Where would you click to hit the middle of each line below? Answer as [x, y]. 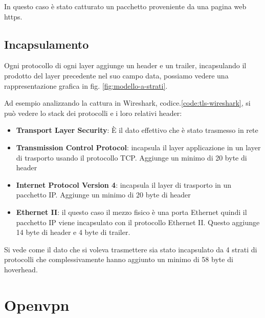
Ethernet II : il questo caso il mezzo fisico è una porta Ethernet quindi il [131, 212]
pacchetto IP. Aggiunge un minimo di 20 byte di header [103, 195]
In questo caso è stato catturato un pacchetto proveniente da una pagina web [125, 6]
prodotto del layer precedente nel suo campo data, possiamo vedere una [116, 75]
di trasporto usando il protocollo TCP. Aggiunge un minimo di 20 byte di [131, 157]
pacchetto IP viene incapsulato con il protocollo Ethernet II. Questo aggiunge [138, 222]
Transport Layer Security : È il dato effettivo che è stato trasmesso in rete [137, 130]
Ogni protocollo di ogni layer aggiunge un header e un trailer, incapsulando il [125, 65]
